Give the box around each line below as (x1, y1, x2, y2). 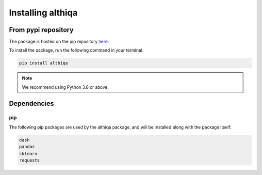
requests (19, 158, 40, 163)
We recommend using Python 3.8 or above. (22, 84, 109, 90)
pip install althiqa (19, 61, 68, 66)
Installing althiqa (9, 7, 78, 18)
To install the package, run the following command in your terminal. (9, 48, 144, 53)
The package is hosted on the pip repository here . (9, 39, 109, 45)
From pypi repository (9, 26, 74, 34)
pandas (19, 144, 35, 150)
